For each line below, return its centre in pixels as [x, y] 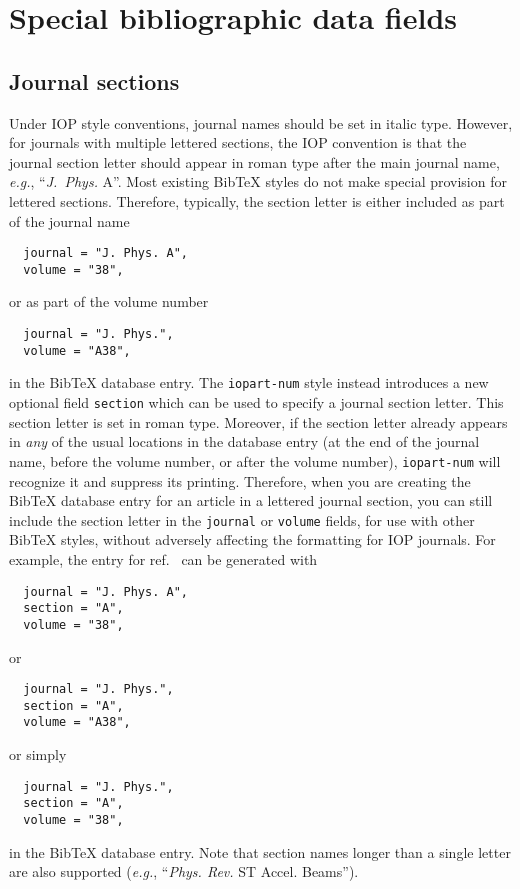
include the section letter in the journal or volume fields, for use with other [242, 519]
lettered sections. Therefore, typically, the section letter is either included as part [257, 200]
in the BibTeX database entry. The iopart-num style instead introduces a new [249, 382]
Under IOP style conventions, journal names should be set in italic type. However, [261, 122]
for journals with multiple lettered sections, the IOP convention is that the [238, 142]
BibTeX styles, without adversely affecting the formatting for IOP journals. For [252, 539]
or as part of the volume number [109, 301]
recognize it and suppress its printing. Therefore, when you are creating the [240, 480]
